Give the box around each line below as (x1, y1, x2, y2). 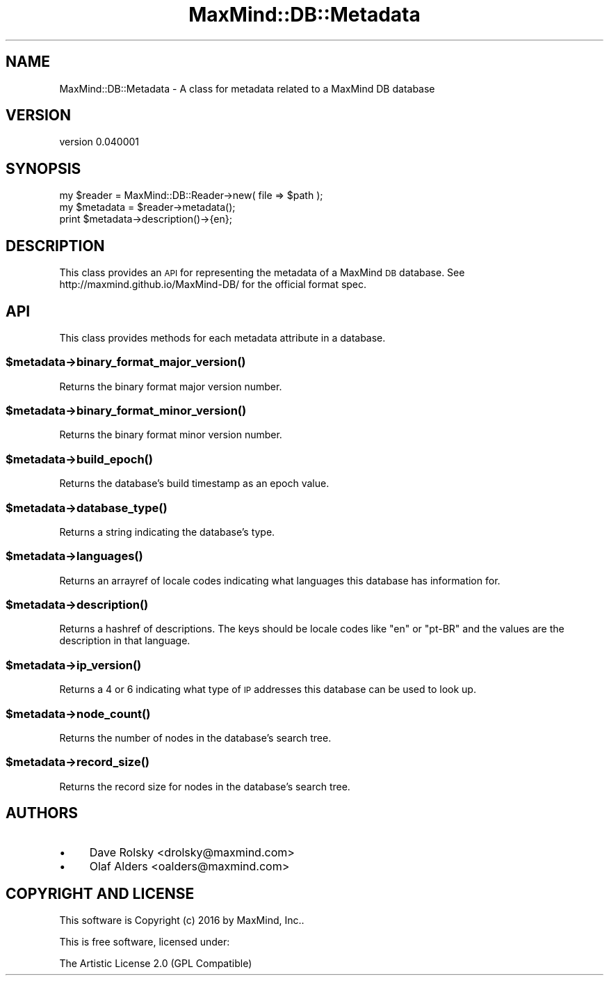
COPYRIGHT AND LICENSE (6, 884, 195, 902)
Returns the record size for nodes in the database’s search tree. (59, 780, 350, 792)
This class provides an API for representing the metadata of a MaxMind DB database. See (59, 266, 465, 279)
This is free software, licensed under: (59, 936, 230, 948)
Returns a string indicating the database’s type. (59, 525, 275, 538)
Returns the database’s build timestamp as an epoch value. (59, 477, 330, 490)
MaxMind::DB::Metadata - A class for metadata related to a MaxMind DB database (59, 82, 435, 95)
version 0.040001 (59, 136, 140, 148)
